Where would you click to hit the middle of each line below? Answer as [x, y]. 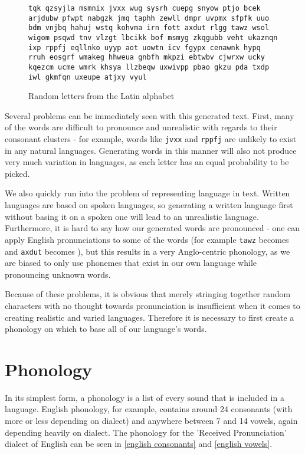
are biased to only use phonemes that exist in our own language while [131, 263]
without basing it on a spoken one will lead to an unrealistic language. [132, 216]
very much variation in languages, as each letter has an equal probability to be [147, 162]
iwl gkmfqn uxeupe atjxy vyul [88, 77]
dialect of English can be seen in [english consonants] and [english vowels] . [139, 444]
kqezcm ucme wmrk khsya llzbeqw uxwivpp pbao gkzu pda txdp [149, 67]
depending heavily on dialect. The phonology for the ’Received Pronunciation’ [146, 432]
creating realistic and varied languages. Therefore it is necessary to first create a [150, 317]
